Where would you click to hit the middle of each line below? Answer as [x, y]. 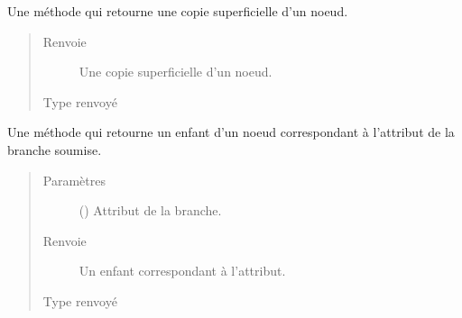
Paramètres [74, 180]
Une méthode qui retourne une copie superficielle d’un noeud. [178, 11]
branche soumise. [55, 149]
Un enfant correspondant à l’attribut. [182, 271]
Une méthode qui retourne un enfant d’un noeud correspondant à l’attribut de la [231, 132]
